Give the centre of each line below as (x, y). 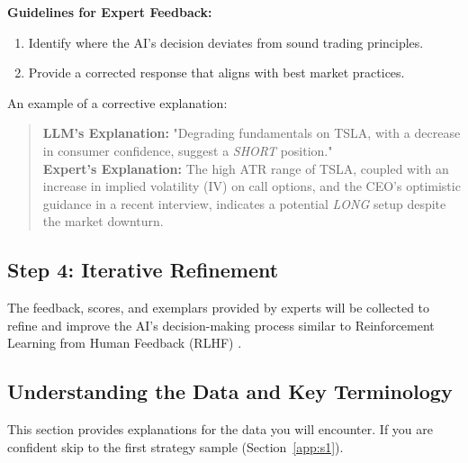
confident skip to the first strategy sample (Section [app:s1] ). (175, 446)
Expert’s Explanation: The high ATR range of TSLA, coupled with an (246, 168)
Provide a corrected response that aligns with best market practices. (216, 73)
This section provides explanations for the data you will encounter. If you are (220, 429)
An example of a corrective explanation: (117, 102)
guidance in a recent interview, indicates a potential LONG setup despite (244, 203)
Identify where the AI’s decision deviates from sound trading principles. (226, 42)
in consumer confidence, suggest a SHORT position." (188, 150)
